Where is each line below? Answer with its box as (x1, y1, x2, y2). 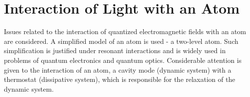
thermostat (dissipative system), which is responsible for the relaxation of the (4, 74, 235, 84)
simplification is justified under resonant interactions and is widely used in (4, 45, 226, 56)
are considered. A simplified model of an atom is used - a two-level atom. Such (4, 36, 238, 46)
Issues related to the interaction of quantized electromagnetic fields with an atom (4, 26, 246, 37)
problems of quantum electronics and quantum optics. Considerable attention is (4, 55, 242, 65)
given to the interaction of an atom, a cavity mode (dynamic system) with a (4, 64, 231, 75)
